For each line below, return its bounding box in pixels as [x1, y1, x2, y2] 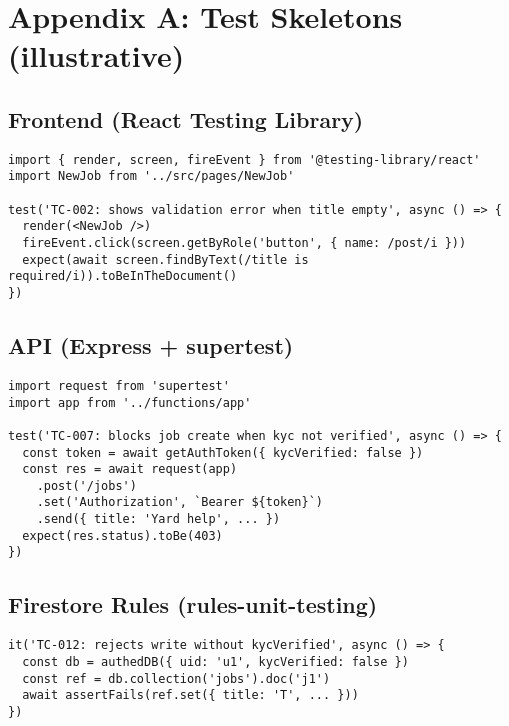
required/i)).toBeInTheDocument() [8, 269, 238, 284]
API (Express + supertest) [8, 330, 294, 361]
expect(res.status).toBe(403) [22, 528, 223, 543]
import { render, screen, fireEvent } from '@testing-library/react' [8, 152, 481, 167]
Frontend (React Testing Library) [8, 103, 364, 134]
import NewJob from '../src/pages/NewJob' [8, 169, 295, 184]
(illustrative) [8, 35, 185, 76]
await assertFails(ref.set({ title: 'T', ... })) [22, 688, 359, 703]
